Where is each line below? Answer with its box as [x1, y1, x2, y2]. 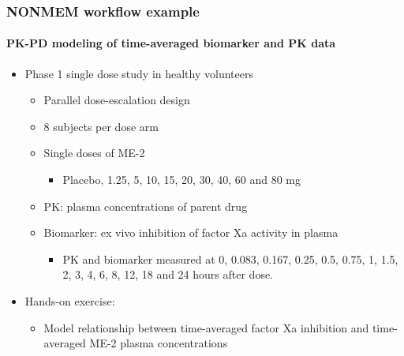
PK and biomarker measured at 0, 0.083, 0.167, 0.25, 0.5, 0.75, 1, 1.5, [62, 250, 398, 267]
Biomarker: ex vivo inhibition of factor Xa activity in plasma [43, 224, 339, 241]
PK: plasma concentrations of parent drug [43, 197, 248, 214]
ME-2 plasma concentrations [89, 335, 228, 351]
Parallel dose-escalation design [43, 92, 190, 108]
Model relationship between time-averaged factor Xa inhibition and [43, 319, 369, 335]
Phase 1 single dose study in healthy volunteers [24, 65, 253, 81]
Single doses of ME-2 [43, 144, 145, 161]
